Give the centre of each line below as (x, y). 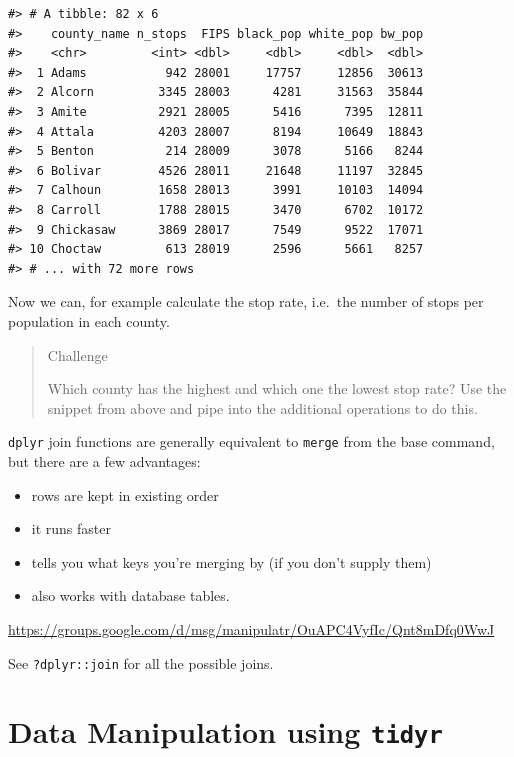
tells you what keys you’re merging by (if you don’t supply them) (231, 561)
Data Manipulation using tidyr (225, 731)
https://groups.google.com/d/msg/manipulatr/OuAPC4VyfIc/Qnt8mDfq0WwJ (251, 628)
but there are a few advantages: (104, 460)
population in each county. (89, 320)
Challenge (77, 354)
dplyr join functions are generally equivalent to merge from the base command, (251, 441)
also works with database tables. (130, 595)
